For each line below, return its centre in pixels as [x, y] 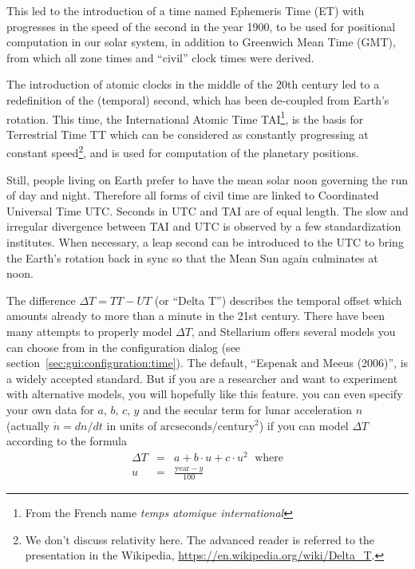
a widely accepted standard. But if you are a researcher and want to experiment [202, 378]
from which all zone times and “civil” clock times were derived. [160, 57]
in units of [132, 425]
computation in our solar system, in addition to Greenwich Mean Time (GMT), [201, 42]
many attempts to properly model [89, 331]
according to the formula [67, 441]
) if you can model [304, 425]
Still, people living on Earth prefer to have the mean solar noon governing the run [207, 179]
